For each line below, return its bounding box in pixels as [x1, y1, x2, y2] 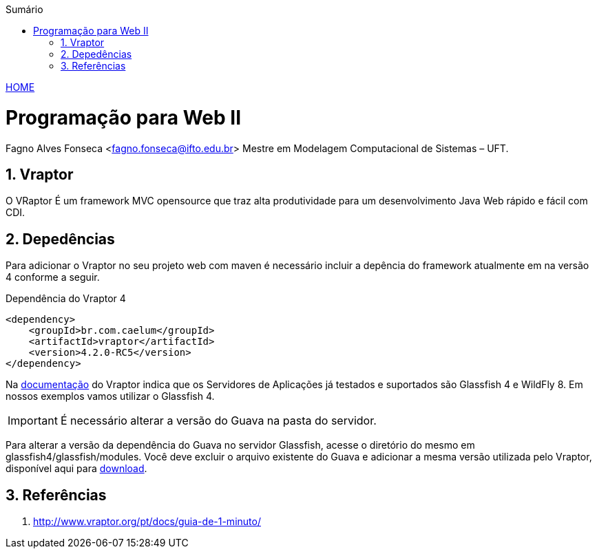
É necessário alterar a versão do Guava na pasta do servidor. [60, 414, 377, 428]
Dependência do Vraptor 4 [6, 292, 126, 305]
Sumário [6, 3, 43, 15]
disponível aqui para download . [6, 462, 147, 475]
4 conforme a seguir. [6, 271, 100, 284]
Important [8, 414, 58, 428]
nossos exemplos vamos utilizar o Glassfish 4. [6, 390, 215, 403]
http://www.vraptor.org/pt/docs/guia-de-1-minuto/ [33, 515, 261, 528]
